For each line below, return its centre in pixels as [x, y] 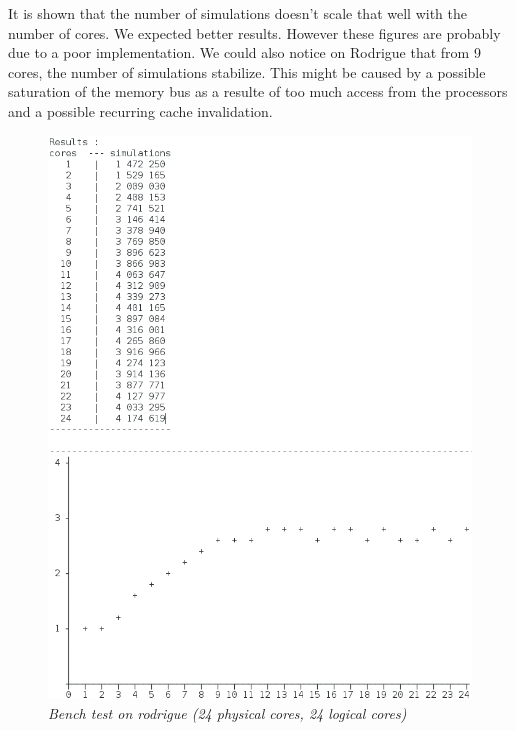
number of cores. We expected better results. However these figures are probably [254, 32]
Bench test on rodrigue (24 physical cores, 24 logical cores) [227, 712]
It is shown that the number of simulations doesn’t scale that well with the [237, 13]
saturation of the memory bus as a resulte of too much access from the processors [258, 91]
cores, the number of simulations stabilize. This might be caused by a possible [247, 71]
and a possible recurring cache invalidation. [140, 110]
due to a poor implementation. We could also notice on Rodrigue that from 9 [244, 52]
